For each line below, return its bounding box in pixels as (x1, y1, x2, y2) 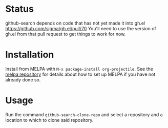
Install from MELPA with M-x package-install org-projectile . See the (5, 66, 154, 72)
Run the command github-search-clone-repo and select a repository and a (5, 111, 163, 118)
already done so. (5, 76, 41, 82)
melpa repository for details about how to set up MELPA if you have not (5, 71, 156, 77)
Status (5, 3, 34, 15)
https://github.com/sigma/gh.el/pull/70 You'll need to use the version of (5, 25, 156, 31)
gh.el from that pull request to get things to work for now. (5, 31, 126, 37)
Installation (5, 49, 54, 60)
